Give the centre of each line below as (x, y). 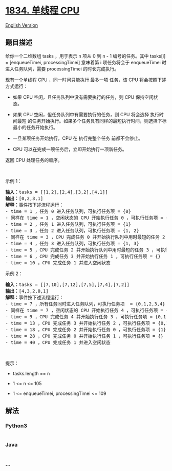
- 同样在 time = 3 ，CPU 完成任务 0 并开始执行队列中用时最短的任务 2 (85, 237)
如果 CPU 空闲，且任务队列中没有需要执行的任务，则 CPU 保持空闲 (83, 97)
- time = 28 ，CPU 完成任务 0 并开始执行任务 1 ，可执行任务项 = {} (84, 336)
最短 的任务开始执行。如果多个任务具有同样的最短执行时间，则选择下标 (92, 121)
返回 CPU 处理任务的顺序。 (34, 160)
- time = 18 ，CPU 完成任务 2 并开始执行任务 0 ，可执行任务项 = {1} (86, 329)
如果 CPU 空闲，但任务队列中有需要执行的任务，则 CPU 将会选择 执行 (86, 114)
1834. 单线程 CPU (42, 11)
